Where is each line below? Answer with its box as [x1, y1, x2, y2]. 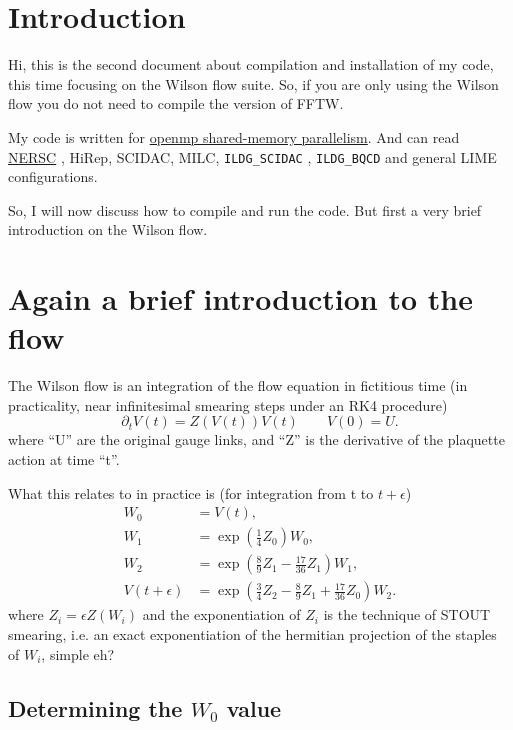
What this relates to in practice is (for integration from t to [8, 482, 374, 503]
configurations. [8, 166, 98, 187]
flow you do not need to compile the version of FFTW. [8, 93, 344, 114]
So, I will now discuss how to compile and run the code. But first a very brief [8, 199, 482, 220]
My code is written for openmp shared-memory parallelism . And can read [8, 126, 460, 147]
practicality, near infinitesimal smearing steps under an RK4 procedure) [8, 394, 448, 415]
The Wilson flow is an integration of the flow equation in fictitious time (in [8, 375, 468, 396]
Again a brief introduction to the [8, 278, 473, 319]
